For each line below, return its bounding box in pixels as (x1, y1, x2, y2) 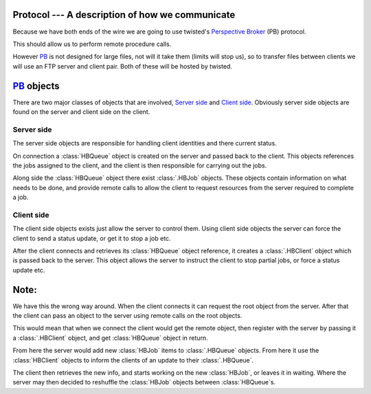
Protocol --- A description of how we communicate (12, 9, 236, 21)
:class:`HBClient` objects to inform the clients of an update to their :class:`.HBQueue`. (12, 356, 254, 364)
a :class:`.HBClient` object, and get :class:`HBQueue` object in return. (12, 334, 209, 342)
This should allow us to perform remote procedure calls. (12, 40, 172, 48)
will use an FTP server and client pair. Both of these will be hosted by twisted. (12, 62, 233, 70)
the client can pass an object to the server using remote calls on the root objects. (12, 312, 243, 320)
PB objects (12, 80, 60, 92)
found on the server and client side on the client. (12, 107, 150, 116)
